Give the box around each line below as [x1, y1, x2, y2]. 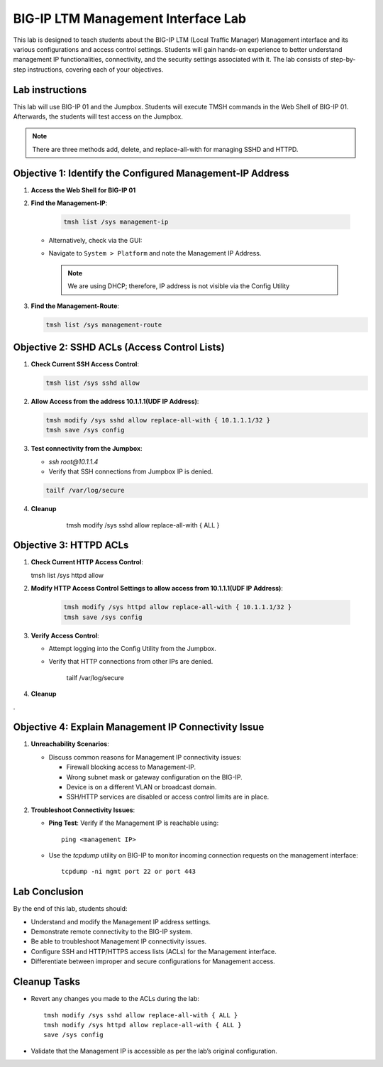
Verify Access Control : [30, 631, 99, 640]
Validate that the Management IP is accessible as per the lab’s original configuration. [30, 1046, 277, 1055]
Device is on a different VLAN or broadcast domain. [66, 783, 217, 792]
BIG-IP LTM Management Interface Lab [13, 11, 247, 26]
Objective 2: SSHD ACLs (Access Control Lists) [13, 341, 225, 354]
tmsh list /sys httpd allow [30, 571, 104, 579]
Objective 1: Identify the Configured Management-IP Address [13, 167, 290, 179]
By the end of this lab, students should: [13, 904, 128, 913]
